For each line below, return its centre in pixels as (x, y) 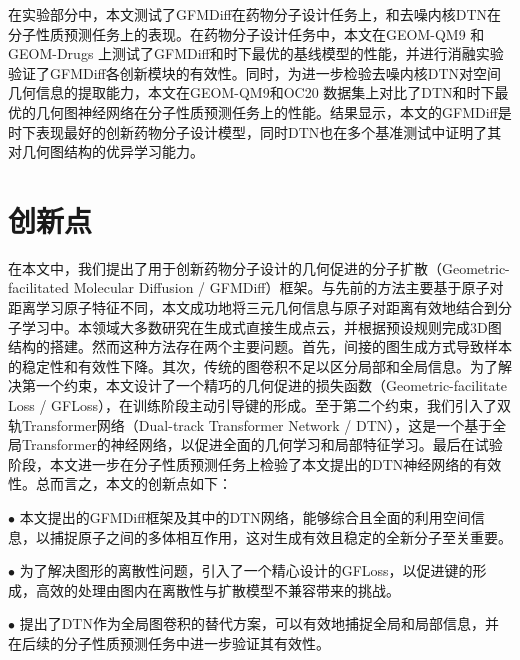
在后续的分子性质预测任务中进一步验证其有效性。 (169, 642)
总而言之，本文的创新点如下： (133, 483)
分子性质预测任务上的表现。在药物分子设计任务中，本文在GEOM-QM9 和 (246, 33)
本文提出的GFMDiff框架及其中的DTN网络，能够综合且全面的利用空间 (245, 517)
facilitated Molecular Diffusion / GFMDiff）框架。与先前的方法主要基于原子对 (256, 287)
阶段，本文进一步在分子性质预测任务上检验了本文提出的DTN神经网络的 (241, 463)
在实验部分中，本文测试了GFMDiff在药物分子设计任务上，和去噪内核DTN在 (255, 14)
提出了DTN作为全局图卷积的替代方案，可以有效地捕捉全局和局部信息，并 (259, 623)
